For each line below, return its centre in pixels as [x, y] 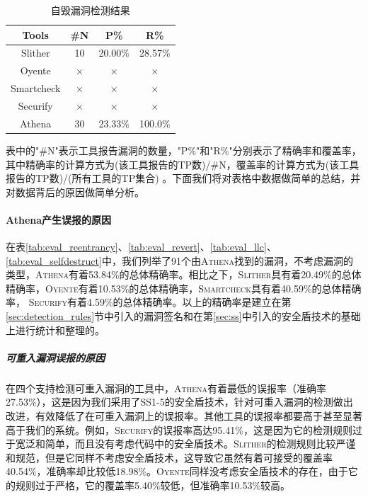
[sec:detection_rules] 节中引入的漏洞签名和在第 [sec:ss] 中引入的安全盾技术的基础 [183, 316]
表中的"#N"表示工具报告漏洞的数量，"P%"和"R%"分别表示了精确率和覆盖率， [184, 150]
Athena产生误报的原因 [59, 219]
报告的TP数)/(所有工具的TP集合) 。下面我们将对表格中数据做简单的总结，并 [183, 178]
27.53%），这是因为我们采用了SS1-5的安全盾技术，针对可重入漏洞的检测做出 [179, 402]
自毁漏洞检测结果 [90, 10]
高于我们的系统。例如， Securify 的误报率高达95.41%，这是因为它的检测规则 [179, 429]
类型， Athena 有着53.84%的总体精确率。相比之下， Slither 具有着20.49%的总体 [184, 274]
